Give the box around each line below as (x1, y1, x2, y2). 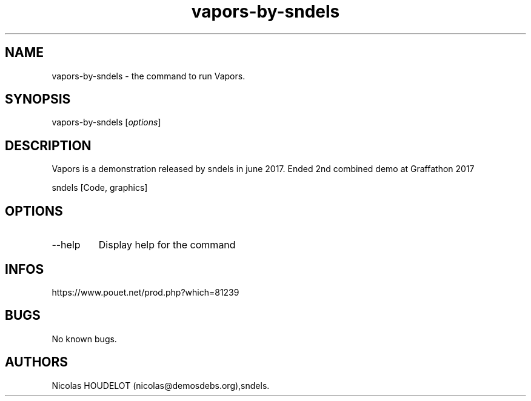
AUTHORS (5, 354, 68, 370)
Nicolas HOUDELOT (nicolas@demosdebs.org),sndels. (52, 380, 270, 391)
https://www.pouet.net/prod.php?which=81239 (52, 287, 239, 297)
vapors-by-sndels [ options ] (52, 117, 161, 128)
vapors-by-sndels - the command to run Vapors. (52, 70, 245, 81)
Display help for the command (98, 239, 236, 251)
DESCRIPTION (5, 138, 92, 153)
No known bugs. (52, 333, 117, 344)
